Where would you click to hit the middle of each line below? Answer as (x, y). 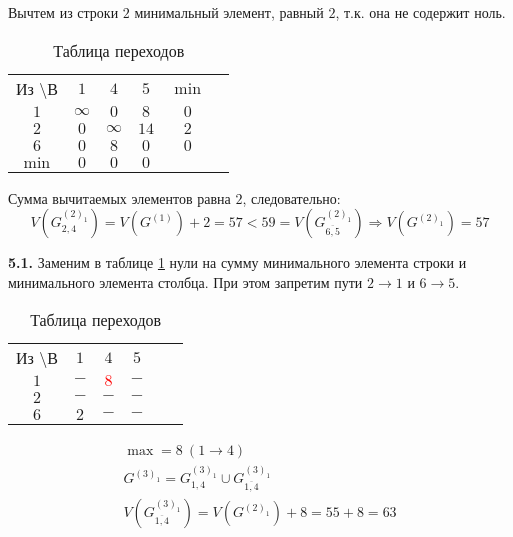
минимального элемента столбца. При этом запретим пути (185, 281)
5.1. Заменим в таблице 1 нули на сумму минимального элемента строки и (237, 262)
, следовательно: (291, 197)
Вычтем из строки (63, 12)
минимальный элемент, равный (229, 12)
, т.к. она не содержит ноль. (420, 12)
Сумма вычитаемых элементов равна (119, 197)
